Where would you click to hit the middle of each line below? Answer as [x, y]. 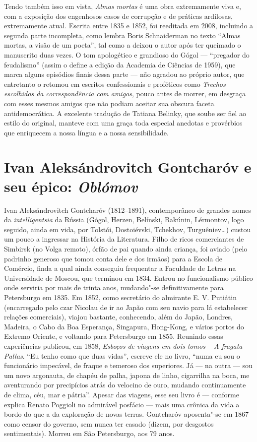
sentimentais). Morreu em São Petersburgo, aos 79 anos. [89, 433]
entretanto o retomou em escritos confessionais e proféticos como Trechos [115, 84]
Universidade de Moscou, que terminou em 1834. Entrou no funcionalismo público [128, 278]
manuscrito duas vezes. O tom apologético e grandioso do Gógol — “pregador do [127, 54]
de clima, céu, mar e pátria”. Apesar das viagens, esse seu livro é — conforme [122, 394]
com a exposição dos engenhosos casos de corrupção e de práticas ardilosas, [118, 16]
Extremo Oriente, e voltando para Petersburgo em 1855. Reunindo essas [114, 336]
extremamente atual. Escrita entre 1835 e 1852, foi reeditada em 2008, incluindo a [129, 26]
